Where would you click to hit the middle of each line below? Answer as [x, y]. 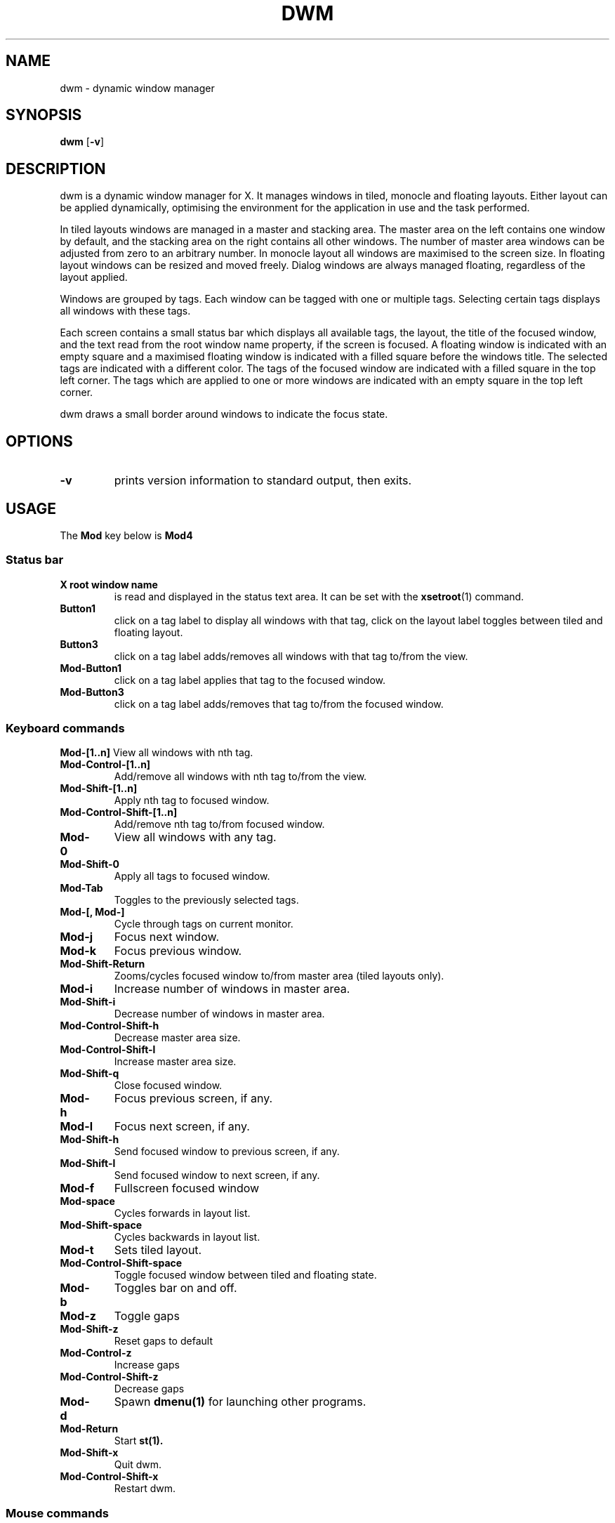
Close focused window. [168, 1086]
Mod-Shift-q [90, 1074]
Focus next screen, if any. [182, 1127]
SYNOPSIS [44, 115]
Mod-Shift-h [90, 1140]
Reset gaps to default [163, 1341]
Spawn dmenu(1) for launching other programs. [240, 1402]
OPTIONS [39, 441]
